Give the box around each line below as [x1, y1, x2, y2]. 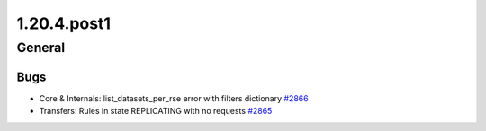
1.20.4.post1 [16, 13, 112, 33]
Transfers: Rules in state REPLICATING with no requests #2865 [39, 106, 273, 117]
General [16, 39, 66, 56]
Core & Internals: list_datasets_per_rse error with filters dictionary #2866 [39, 92, 310, 103]
